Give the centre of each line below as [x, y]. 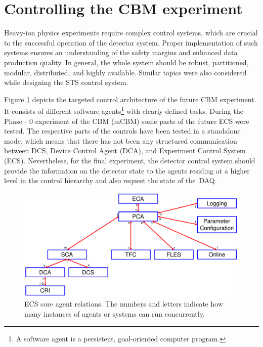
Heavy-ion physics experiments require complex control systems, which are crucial [131, 33]
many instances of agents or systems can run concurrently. [115, 314]
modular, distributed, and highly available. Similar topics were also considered [125, 72]
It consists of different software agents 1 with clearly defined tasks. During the [124, 110]
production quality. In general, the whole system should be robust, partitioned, [126, 62]
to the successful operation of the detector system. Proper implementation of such [131, 42]
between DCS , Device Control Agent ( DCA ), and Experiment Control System [125, 150]
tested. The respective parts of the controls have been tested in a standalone [122, 131]
